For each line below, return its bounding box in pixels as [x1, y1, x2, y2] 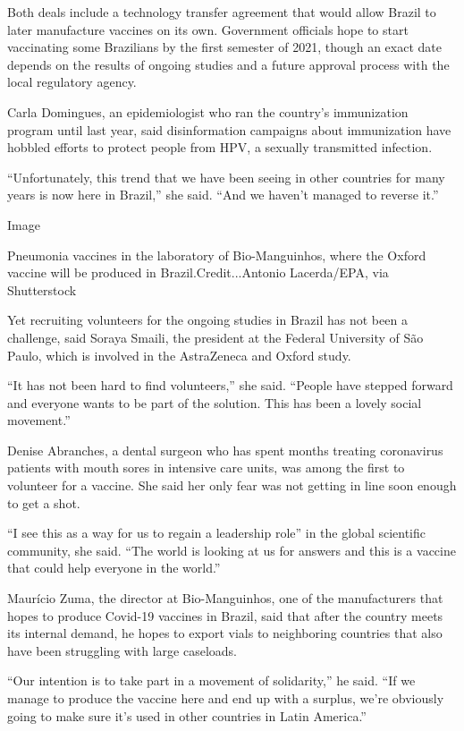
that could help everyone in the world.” [7, 558, 221, 577]
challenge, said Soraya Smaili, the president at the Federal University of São [7, 327, 424, 346]
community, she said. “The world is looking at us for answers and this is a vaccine [7, 540, 456, 559]
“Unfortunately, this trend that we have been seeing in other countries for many [7, 167, 445, 186]
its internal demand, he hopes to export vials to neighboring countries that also [7, 624, 443, 642]
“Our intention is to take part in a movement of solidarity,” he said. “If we [7, 671, 416, 690]
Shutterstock [7, 280, 77, 299]
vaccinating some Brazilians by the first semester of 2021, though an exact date [7, 38, 442, 56]
